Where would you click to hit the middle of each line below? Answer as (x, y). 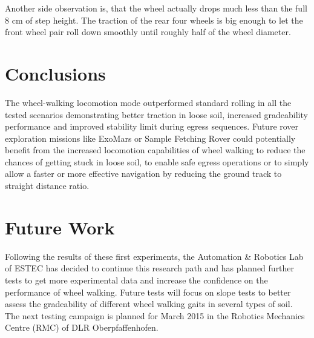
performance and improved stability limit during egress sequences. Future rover (152, 126)
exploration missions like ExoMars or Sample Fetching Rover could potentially (150, 138)
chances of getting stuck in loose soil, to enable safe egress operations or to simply (157, 161)
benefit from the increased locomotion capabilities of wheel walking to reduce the (155, 150)
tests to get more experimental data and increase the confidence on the (136, 280)
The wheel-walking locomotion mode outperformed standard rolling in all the (148, 102)
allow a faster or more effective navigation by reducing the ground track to (143, 174)
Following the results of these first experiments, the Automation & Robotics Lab (154, 256)
